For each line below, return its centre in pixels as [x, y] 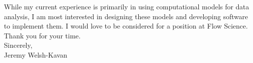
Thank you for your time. [42, 35]
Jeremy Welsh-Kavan [36, 54]
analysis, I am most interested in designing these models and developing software [126, 16]
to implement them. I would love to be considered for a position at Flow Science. [126, 26]
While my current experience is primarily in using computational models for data [126, 6]
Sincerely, [18, 45]
